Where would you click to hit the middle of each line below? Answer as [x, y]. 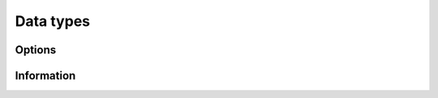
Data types [53, 21]
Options [36, 50]
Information [45, 76]
